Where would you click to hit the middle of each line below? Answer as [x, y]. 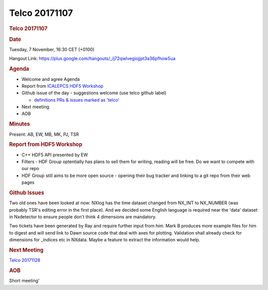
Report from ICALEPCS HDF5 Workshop [63, 86]
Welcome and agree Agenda [51, 79]
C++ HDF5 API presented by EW [55, 155]
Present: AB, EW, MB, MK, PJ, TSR [44, 134]
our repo [31, 169]
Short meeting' [24, 281]
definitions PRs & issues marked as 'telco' [77, 100]
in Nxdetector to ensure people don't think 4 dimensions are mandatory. [83, 217]
